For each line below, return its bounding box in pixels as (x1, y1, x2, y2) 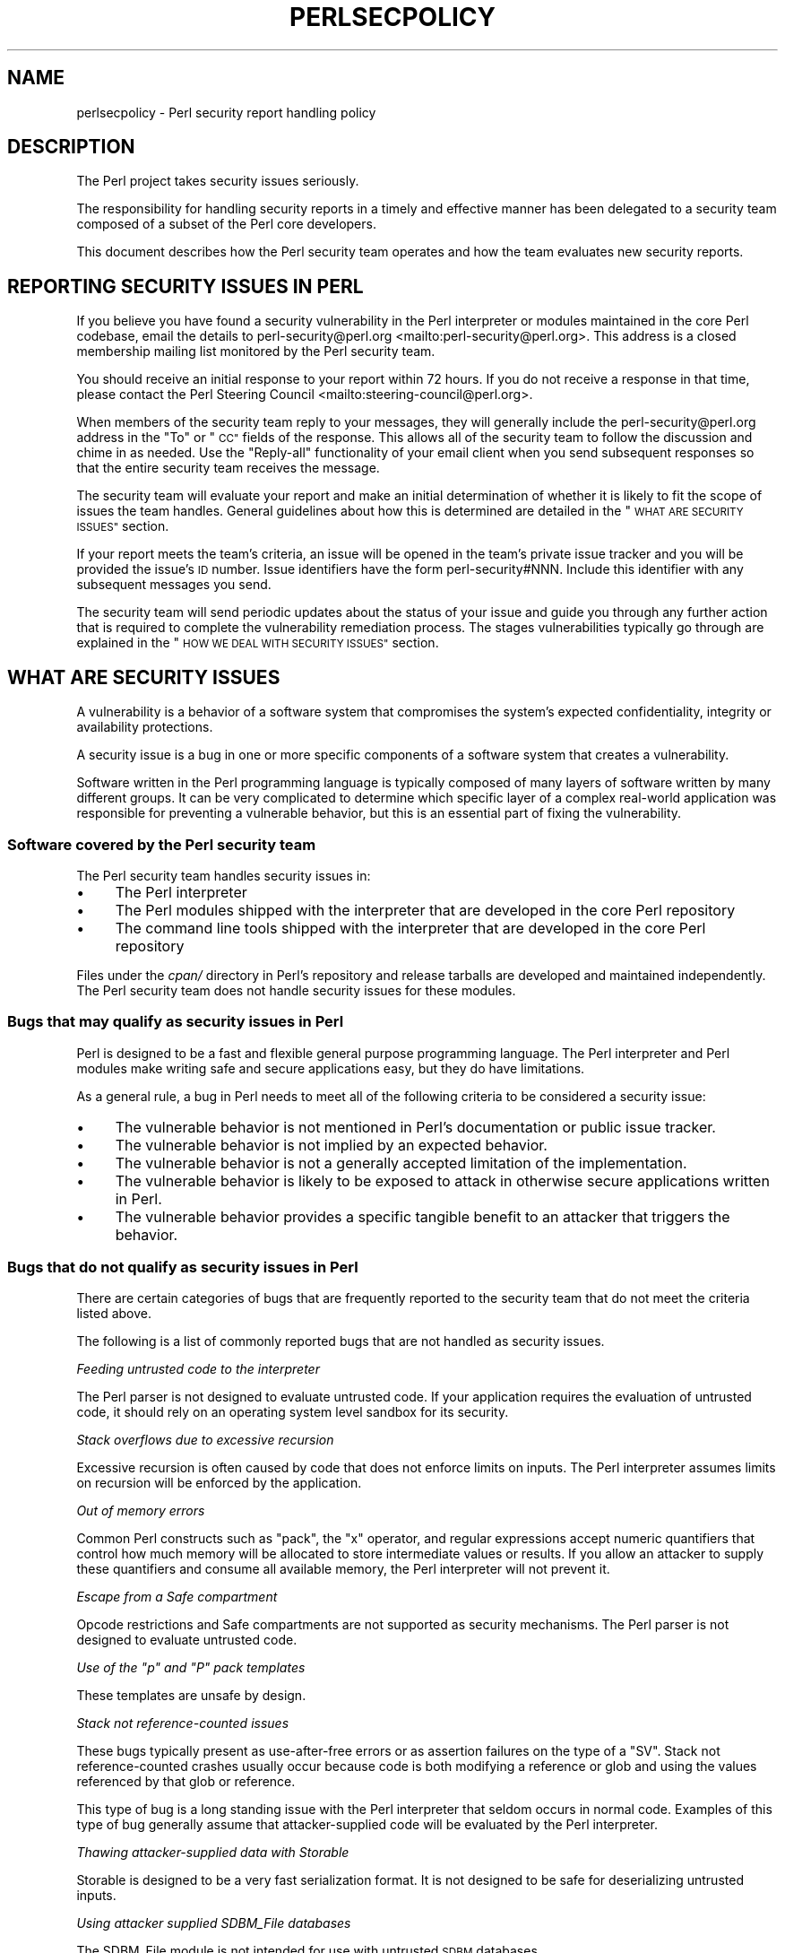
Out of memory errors (76, 1503, 205, 1519)
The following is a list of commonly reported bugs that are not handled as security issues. (76, 1333, 605, 1350)
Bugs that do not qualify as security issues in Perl (7, 1258, 358, 1276)
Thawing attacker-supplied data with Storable (76, 1844, 349, 1861)
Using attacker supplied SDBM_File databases (76, 1915, 351, 1931)
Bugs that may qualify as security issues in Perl (7, 1012, 344, 1031)
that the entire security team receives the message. (76, 460, 380, 476)
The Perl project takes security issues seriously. (76, 173, 359, 189)
